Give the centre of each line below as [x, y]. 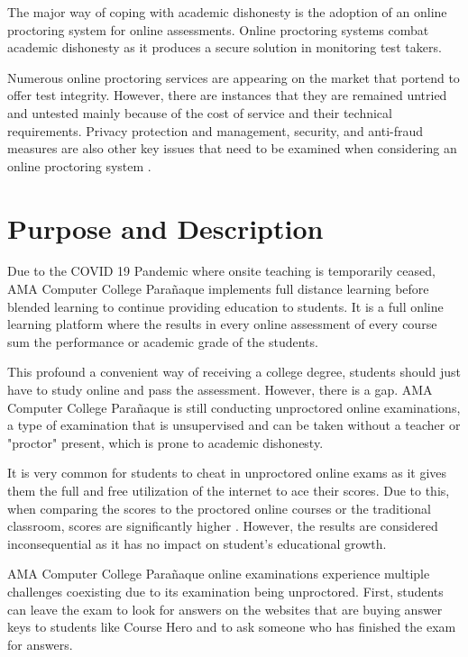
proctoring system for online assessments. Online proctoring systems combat [218, 29]
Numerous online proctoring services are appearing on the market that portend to [234, 77]
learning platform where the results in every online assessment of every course [222, 324]
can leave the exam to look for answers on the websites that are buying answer [225, 609]
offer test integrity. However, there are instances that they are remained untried [227, 95]
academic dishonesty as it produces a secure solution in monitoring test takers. [225, 47]
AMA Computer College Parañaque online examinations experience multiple [219, 574]
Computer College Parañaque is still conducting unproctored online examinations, [234, 407]
